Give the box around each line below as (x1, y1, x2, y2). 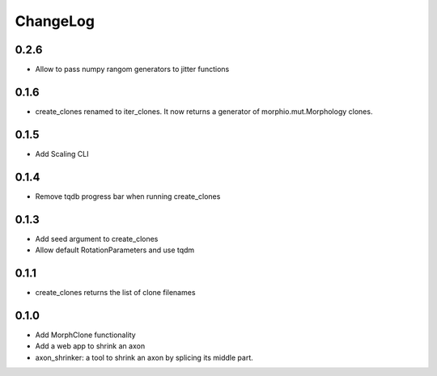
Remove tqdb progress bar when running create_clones (35, 191, 221, 201)
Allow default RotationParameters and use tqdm (35, 245, 195, 255)
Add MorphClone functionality (35, 330, 137, 340)
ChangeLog (15, 12, 95, 30)
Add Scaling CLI (35, 149, 89, 158)
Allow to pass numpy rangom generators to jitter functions (35, 65, 230, 74)
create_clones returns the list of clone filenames (35, 287, 196, 297)
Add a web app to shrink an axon (35, 341, 146, 351)
